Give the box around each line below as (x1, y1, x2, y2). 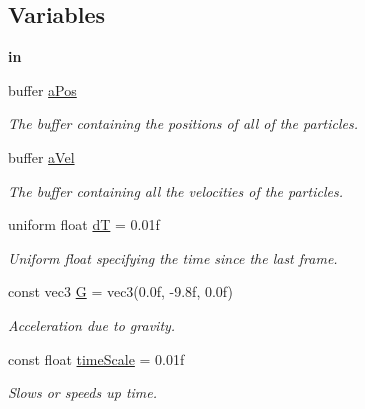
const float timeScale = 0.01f (8, 348, 185, 369)
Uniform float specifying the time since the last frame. (8, 247, 338, 268)
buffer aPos (8, 79, 77, 100)
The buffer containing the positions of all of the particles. (8, 113, 358, 134)
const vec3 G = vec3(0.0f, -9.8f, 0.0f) (8, 281, 233, 302)
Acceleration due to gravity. (8, 314, 176, 335)
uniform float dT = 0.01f (8, 214, 160, 235)
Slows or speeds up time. (8, 382, 158, 403)
